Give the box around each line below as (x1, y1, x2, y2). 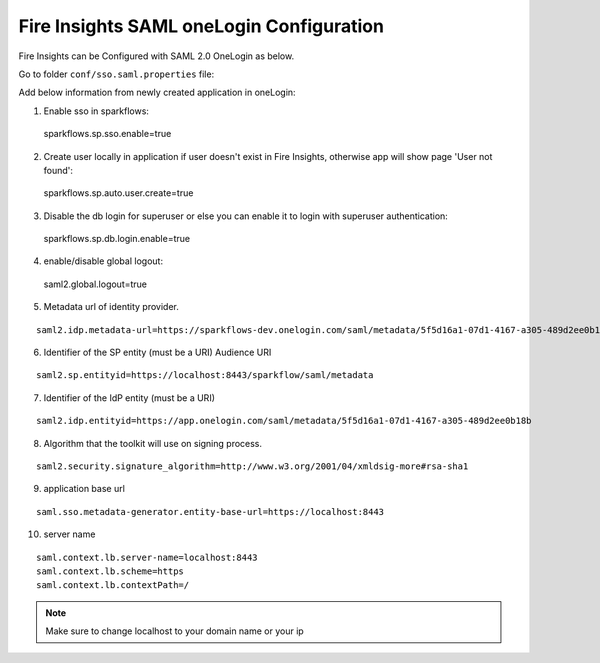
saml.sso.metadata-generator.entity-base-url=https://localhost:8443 (36, 506, 385, 517)
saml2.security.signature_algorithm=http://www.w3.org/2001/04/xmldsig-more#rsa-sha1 (36, 460, 469, 472)
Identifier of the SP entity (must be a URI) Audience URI (43, 346, 272, 359)
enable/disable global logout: (43, 255, 164, 267)
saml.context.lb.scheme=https (36, 565, 185, 577)
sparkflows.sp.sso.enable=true (43, 128, 172, 140)
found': (43, 164, 74, 176)
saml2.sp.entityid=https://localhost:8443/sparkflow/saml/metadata (36, 370, 374, 381)
